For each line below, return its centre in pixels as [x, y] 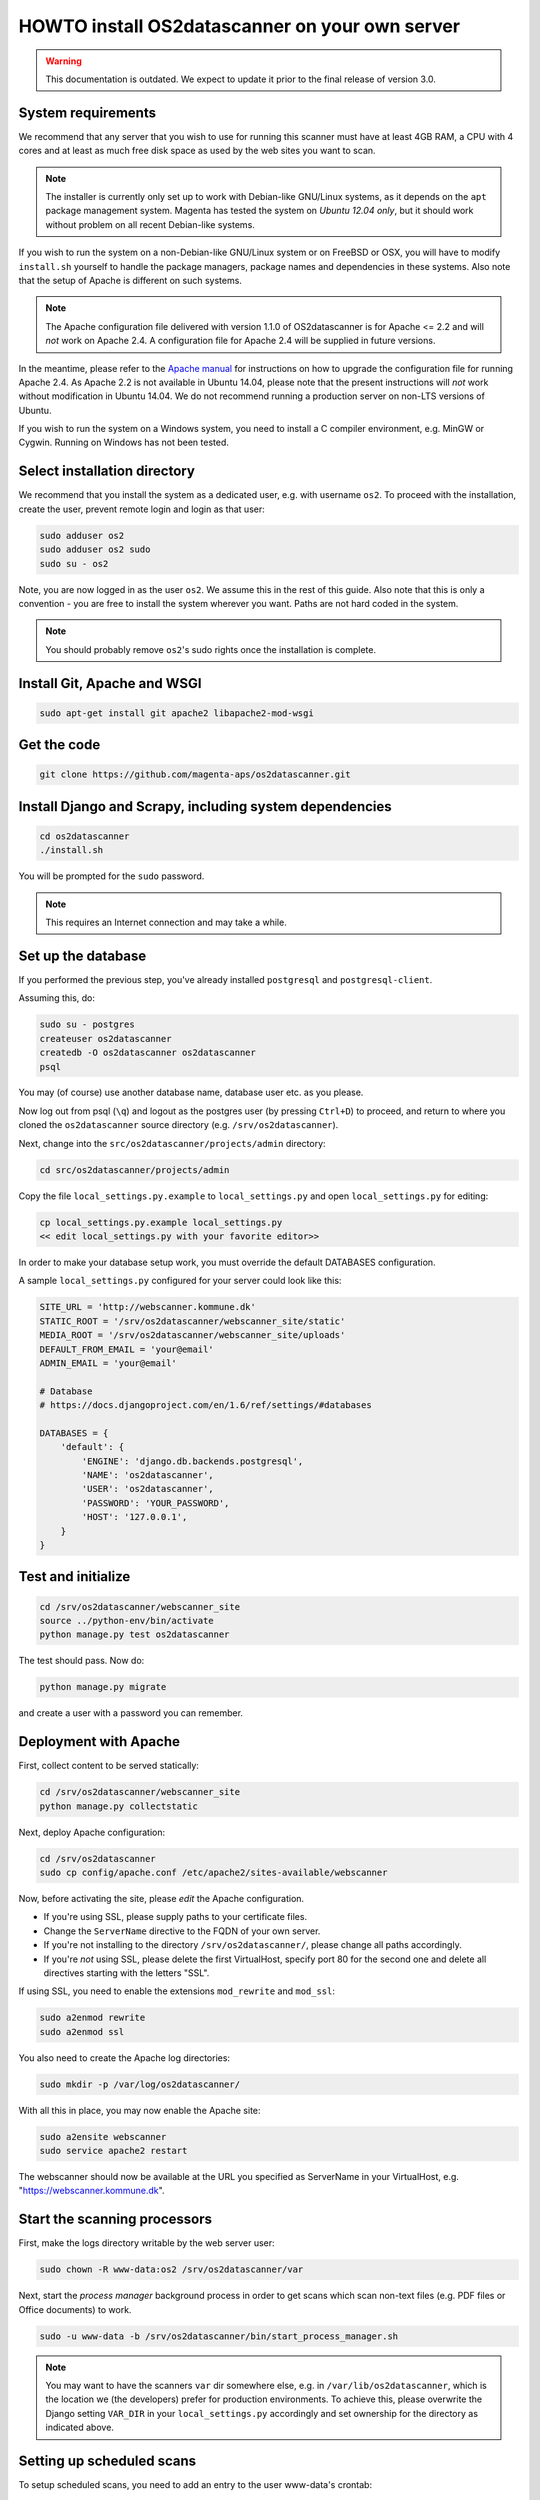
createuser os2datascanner [105, 1038]
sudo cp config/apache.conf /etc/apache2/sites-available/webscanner [213, 1872]
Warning [63, 61]
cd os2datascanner [84, 836]
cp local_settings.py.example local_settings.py [161, 1222]
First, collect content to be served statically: [109, 1766]
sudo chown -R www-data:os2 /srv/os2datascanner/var [171, 2269]
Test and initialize [74, 1576]
